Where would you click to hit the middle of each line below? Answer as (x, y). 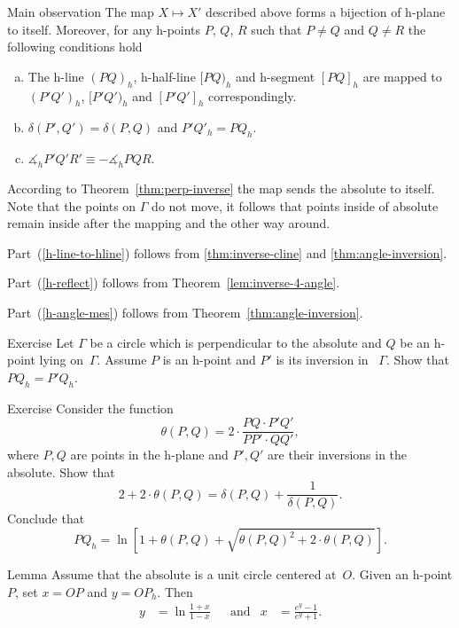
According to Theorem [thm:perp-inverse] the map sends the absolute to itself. (221, 188)
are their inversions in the (338, 455)
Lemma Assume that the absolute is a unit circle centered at (172, 574)
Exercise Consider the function (90, 408)
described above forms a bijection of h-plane (326, 12)
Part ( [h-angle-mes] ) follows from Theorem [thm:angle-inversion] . (185, 312)
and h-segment (276, 76)
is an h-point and (209, 360)
